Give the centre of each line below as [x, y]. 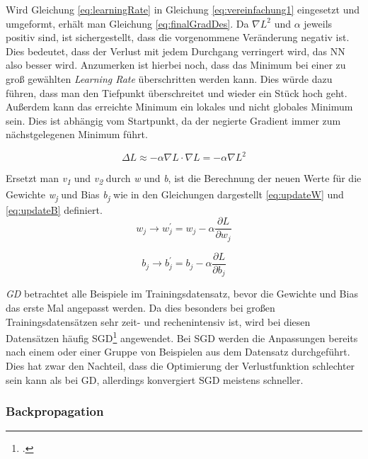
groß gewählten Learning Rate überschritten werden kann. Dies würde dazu [169, 78]
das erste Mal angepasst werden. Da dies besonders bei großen [140, 307]
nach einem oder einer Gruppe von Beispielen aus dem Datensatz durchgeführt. [178, 352]
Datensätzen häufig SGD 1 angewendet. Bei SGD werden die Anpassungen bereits [182, 337]
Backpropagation [55, 411]
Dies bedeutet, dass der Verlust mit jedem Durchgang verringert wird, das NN [176, 51]
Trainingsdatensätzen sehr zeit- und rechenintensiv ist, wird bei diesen [158, 321]
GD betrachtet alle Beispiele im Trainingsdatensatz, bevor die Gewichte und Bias [182, 294]
